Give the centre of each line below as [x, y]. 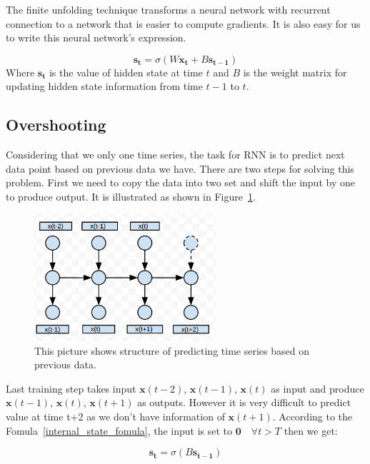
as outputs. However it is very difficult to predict [244, 402]
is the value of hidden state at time [126, 72]
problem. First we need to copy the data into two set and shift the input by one [180, 182]
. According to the [312, 416]
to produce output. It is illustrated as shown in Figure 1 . [131, 196]
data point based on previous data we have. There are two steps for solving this [180, 168]
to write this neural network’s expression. [96, 37]
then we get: [311, 430]
